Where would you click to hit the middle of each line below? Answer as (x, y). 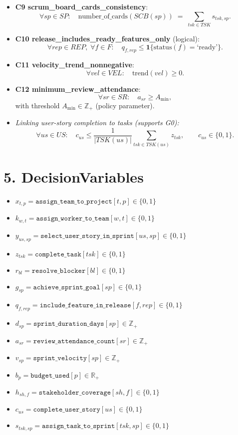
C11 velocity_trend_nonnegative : (75, 65)
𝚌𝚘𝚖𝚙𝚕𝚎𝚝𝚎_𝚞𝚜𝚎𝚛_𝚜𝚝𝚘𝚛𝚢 (67, 410)
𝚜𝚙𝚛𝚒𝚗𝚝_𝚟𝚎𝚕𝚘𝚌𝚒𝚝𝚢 (60, 358)
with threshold (37, 105)
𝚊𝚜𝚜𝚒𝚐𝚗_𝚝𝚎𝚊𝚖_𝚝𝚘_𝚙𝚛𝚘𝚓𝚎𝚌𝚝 (74, 201)
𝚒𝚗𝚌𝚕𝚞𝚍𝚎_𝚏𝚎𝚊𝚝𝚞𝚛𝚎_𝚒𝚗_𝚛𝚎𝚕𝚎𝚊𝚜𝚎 (85, 306)
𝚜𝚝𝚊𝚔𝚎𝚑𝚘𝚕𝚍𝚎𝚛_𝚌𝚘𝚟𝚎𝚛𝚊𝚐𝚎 (75, 393)
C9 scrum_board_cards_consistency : (82, 6)
